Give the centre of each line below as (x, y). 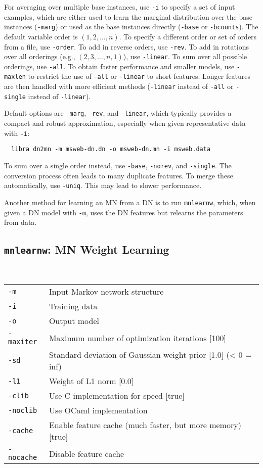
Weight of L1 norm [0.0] (91, 381)
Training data (73, 306)
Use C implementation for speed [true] (117, 396)
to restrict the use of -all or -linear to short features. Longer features (139, 76)
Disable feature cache (86, 453)
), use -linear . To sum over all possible (185, 56)
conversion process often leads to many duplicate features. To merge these (119, 175)
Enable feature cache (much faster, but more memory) (145, 425)
